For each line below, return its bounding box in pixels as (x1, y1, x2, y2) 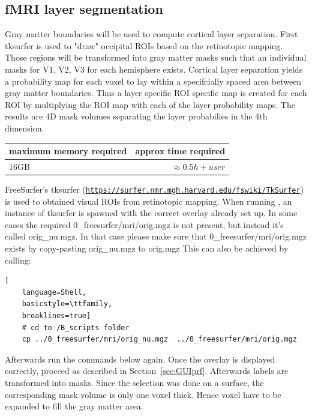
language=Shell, (22, 288, 87, 297)
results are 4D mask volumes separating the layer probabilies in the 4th (5, 110, 268, 122)
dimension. (5, 121, 44, 134)
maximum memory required (9, 145, 127, 157)
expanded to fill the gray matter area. (5, 400, 143, 412)
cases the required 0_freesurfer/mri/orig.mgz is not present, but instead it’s (5, 218, 284, 231)
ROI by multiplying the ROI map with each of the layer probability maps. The (5, 98, 295, 110)
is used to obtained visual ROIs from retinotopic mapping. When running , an (5, 194, 292, 207)
